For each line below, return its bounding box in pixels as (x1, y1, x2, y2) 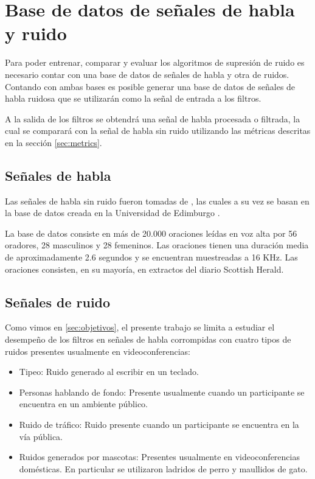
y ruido (5, 21, 67, 46)
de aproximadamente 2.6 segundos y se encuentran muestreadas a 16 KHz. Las (5, 251, 298, 264)
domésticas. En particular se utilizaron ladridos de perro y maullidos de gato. (19, 462, 308, 475)
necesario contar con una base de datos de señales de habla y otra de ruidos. (5, 68, 289, 80)
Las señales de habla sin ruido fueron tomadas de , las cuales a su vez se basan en (5, 194, 310, 207)
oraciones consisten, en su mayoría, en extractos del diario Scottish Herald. (5, 262, 284, 275)
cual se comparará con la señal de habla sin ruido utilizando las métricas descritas (5, 124, 311, 137)
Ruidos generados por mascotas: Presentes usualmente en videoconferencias (19, 450, 300, 463)
